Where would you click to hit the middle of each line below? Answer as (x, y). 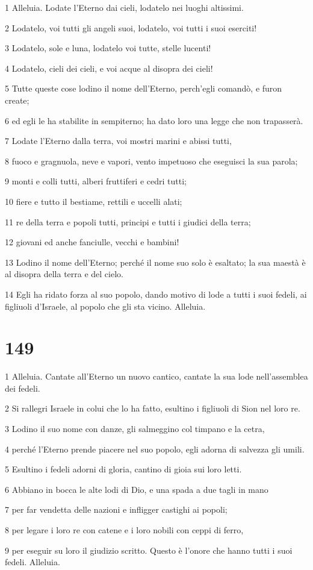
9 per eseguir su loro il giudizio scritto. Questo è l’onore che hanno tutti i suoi (149, 550)
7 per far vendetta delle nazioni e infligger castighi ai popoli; (116, 509)
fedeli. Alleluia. (33, 562)
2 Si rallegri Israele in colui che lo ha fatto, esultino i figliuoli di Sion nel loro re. (153, 408)
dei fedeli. (23, 388)
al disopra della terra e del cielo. (64, 274)
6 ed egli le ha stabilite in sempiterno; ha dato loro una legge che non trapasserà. (154, 120)
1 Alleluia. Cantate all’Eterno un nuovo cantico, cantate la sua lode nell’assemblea (156, 376)
